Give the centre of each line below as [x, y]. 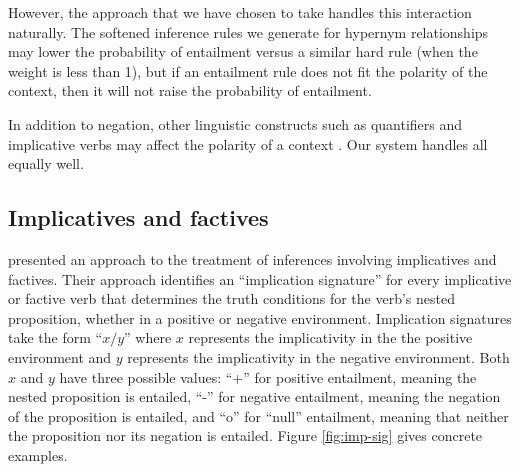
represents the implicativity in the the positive [330, 337]
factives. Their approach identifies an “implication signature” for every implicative [260, 278]
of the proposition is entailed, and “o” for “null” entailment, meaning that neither [258, 415]
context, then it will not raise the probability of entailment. [190, 90]
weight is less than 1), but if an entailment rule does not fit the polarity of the [248, 70]
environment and [60, 356]
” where [148, 337]
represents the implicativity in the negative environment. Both [318, 356]
